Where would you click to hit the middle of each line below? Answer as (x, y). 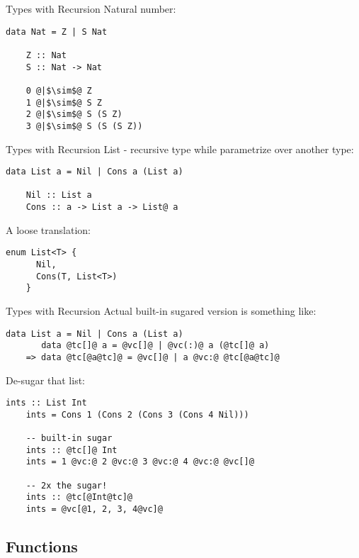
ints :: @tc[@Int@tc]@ (79, 497)
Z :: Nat (46, 55)
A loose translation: (48, 229)
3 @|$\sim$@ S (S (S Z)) (84, 126)
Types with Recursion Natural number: (91, 9)
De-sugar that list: (45, 380)
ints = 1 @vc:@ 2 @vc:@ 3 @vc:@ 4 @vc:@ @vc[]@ (140, 462)
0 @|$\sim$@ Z (59, 90)
